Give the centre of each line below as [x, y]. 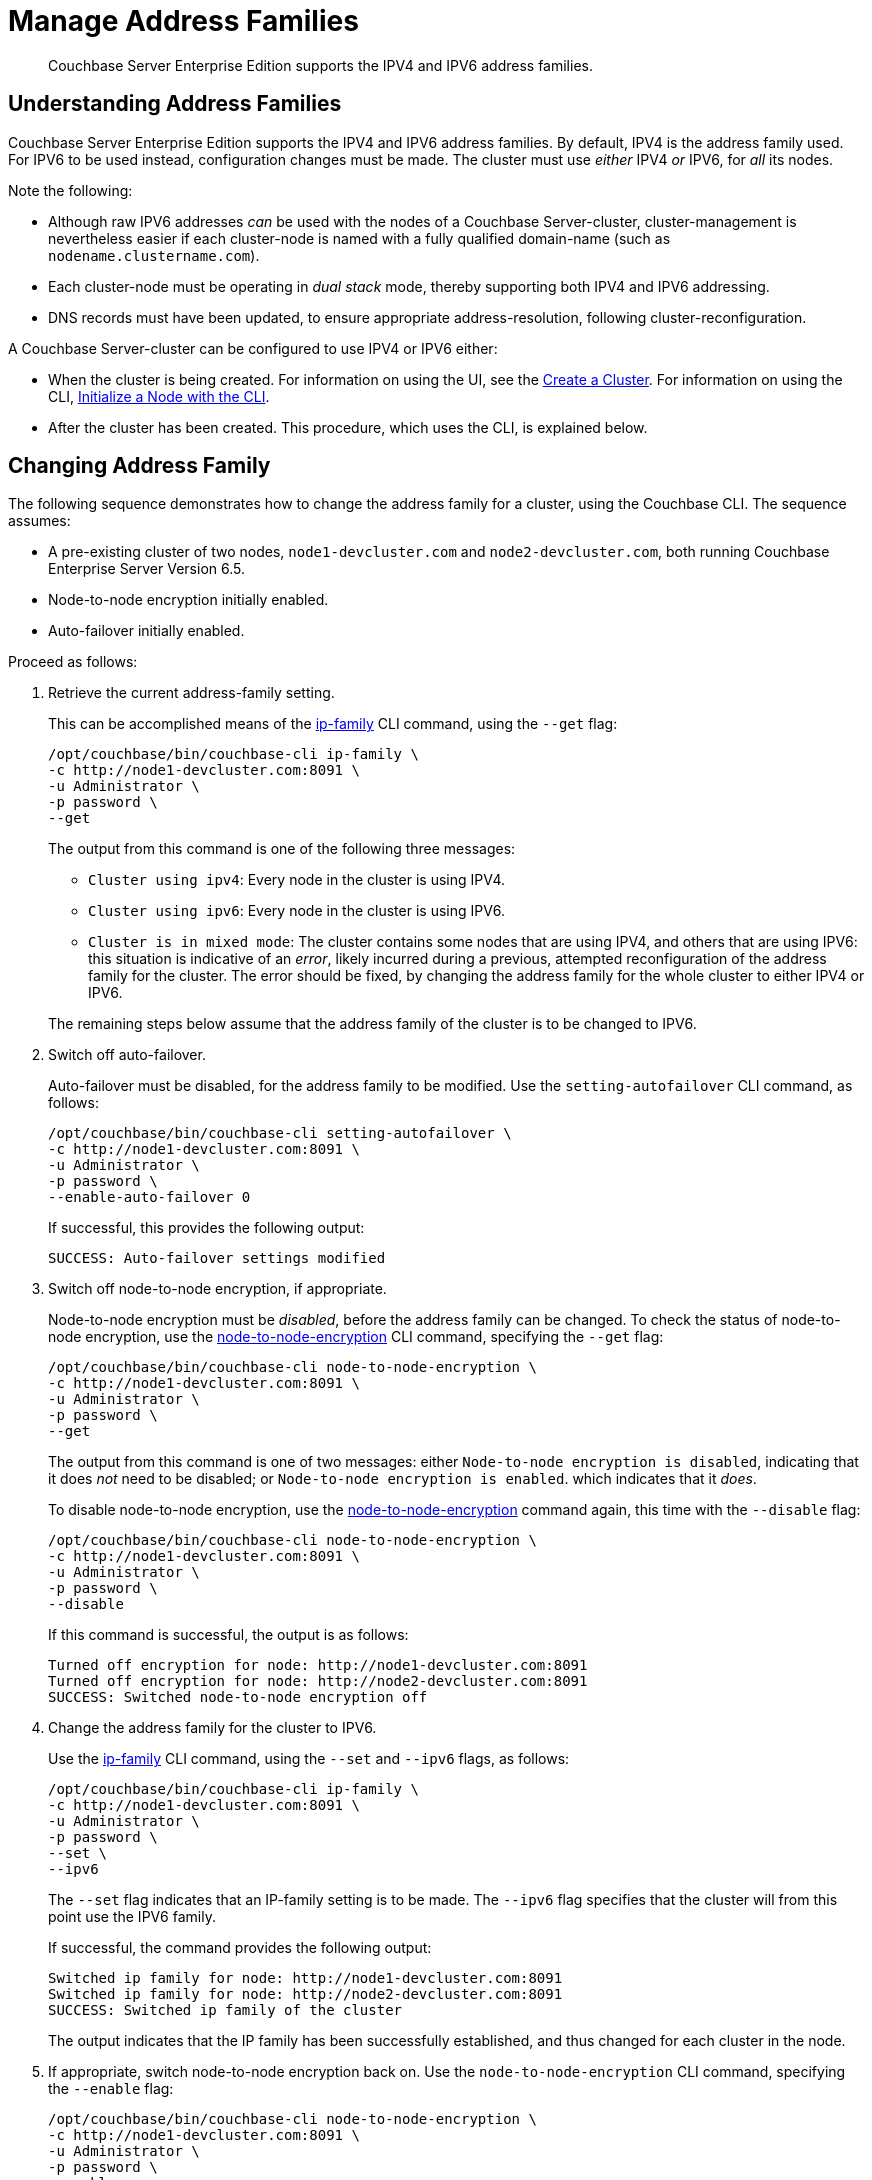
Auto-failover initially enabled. [146, 631]
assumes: [39, 521]
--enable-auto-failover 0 [149, 1197]
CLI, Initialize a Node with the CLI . [159, 396]
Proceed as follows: [73, 662]
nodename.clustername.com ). [154, 255]
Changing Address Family [139, 466]
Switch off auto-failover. [127, 1055]
